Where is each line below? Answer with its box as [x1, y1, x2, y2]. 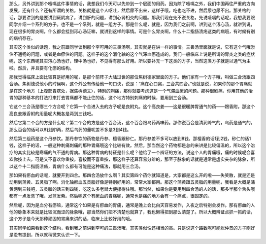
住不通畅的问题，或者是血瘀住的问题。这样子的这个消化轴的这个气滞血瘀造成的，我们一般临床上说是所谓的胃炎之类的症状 [9, 51, 255, 57]
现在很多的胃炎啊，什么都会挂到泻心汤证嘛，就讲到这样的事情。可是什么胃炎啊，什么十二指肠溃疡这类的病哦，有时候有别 [9, 28, 255, 34]
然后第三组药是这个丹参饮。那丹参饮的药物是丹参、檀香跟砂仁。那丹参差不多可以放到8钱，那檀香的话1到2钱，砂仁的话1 [9, 136, 251, 141]
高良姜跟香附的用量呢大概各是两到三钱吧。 [9, 110, 96, 116]
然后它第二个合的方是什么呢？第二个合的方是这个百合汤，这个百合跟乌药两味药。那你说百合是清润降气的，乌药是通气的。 [9, 120, 255, 126]
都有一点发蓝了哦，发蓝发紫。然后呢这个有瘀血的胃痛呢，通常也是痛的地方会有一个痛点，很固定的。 [9, 193, 212, 199]
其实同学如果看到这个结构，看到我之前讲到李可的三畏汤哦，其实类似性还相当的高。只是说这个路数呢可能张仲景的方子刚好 [9, 225, 255, 231]
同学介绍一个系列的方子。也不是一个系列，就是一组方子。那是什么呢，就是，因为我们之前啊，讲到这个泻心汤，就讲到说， [9, 21, 255, 27]
